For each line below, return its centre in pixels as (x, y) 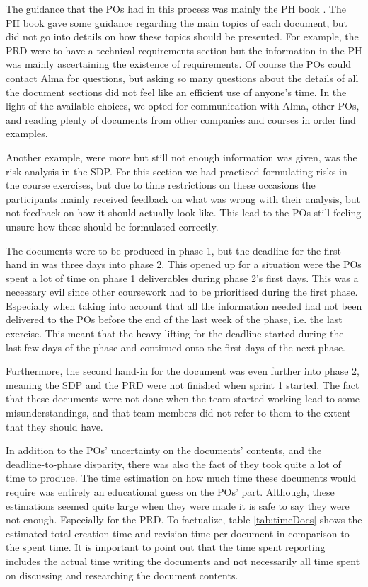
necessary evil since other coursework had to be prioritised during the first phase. (182, 292)
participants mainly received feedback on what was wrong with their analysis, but (183, 198)
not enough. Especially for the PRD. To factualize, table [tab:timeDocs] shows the (184, 519)
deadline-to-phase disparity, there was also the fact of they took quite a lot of (173, 464)
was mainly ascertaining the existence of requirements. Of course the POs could (179, 64)
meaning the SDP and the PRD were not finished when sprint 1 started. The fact (183, 384)
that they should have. (54, 426)
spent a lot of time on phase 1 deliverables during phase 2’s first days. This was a (182, 278)
